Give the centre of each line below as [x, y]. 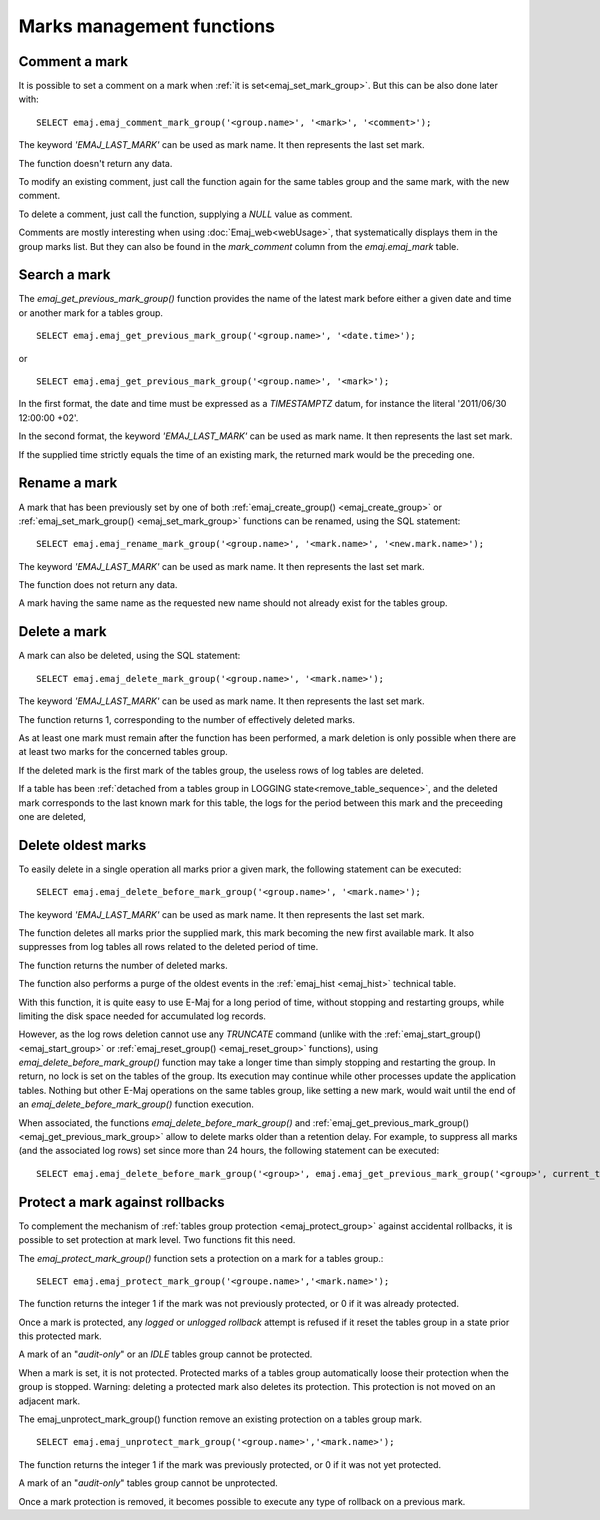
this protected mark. [60, 1336]
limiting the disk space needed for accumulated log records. [142, 1016]
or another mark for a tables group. [91, 312]
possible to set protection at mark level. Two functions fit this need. [157, 1240]
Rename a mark [68, 483]
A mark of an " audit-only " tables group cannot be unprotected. [148, 1483]
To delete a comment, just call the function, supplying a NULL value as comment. [185, 214]
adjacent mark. [49, 1401]
